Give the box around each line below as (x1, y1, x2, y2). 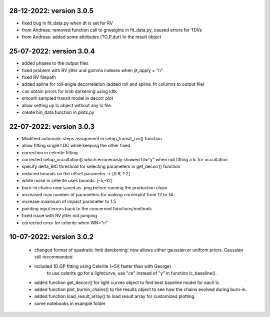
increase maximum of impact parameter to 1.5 (21, 198, 116, 205)
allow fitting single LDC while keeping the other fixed (21, 143, 130, 149)
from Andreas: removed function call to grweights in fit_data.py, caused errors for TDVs (21, 27, 202, 33)
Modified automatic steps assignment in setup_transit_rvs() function (21, 135, 162, 141)
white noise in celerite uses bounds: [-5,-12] (21, 178, 112, 184)
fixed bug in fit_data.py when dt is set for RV (21, 20, 113, 26)
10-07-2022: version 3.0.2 (9, 233, 94, 241)
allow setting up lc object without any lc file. (21, 102, 112, 108)
